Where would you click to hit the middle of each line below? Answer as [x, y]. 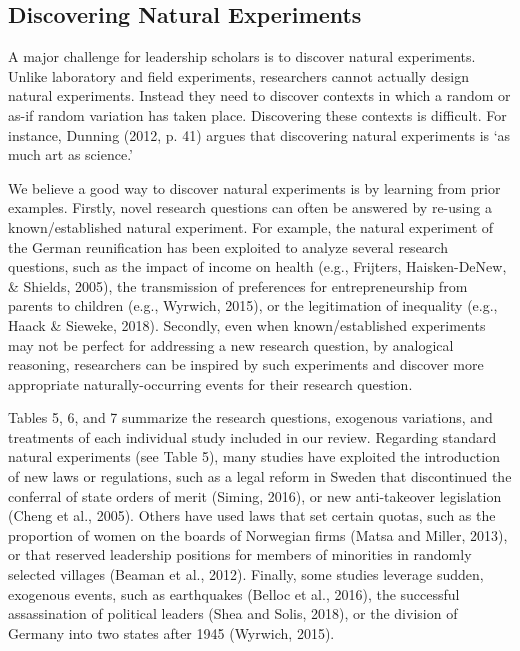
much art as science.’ [70, 154]
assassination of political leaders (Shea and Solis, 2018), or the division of [233, 613]
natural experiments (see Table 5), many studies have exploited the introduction [254, 456]
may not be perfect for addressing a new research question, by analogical [231, 344]
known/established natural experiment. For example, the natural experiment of [251, 226]
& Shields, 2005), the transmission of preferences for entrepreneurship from [238, 285]
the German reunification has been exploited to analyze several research [228, 246]
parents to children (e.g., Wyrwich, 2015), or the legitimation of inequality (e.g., [253, 305]
